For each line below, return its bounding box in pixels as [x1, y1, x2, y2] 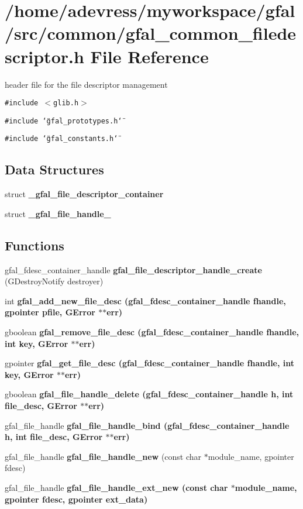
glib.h [53, 99, 79, 108]
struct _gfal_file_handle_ [5, 207, 111, 219]
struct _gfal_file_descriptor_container [5, 188, 164, 200]
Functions [5, 236, 64, 254]
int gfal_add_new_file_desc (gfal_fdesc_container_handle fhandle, [5, 294, 286, 307]
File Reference [90, 44, 209, 68]
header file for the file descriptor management [5, 78, 168, 90]
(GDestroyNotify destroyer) [5, 275, 104, 287]
